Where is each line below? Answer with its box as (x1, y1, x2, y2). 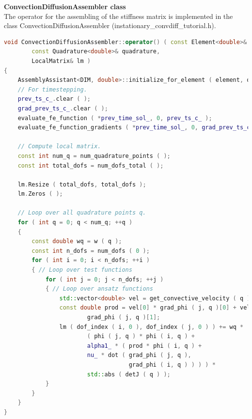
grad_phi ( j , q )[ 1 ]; (87, 314, 160, 321)
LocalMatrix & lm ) (31, 57, 91, 64)
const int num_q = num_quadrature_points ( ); (17, 152, 171, 159)
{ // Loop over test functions (31, 266, 132, 274)
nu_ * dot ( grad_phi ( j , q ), (87, 352, 191, 359)
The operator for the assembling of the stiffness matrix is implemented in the (4, 11, 233, 21)
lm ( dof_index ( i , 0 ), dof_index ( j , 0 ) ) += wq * (59, 323, 244, 330)
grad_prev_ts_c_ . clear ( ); (17, 105, 108, 112)
